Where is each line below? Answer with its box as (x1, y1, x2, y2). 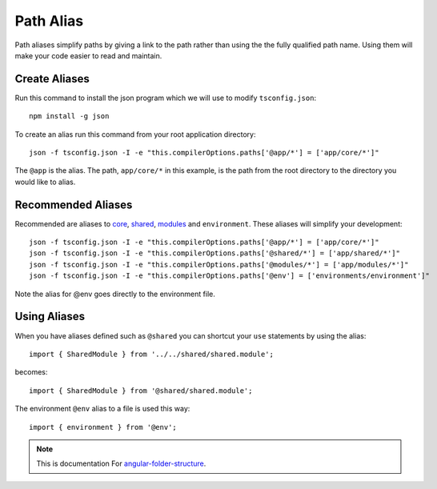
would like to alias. (14, 177, 76, 186)
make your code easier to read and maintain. (14, 50, 162, 60)
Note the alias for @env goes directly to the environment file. (14, 289, 215, 299)
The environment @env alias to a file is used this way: (14, 404, 190, 414)
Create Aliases (14, 72, 90, 86)
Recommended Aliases (14, 198, 133, 211)
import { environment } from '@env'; (29, 423, 178, 431)
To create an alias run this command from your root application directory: (14, 129, 256, 139)
